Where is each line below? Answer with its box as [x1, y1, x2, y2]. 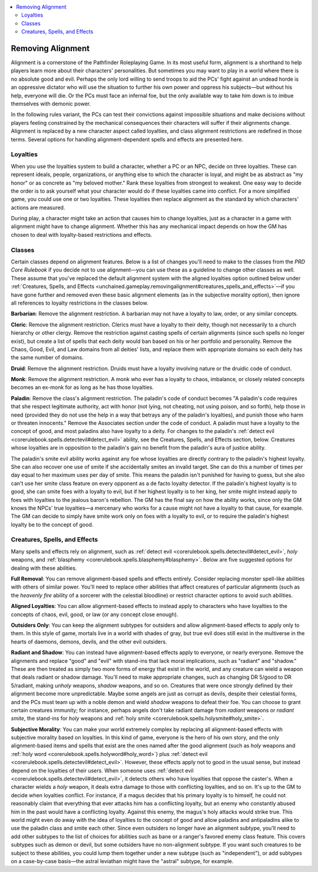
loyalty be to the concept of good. [11, 521, 94, 528]
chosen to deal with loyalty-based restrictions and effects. [11, 231, 153, 238]
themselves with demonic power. [11, 100, 91, 107]
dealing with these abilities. [11, 564, 77, 572]
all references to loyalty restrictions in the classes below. [11, 299, 148, 306]
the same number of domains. [11, 354, 84, 361]
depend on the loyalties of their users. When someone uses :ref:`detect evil [11, 767, 194, 774]
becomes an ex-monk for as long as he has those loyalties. [11, 384, 154, 391]
